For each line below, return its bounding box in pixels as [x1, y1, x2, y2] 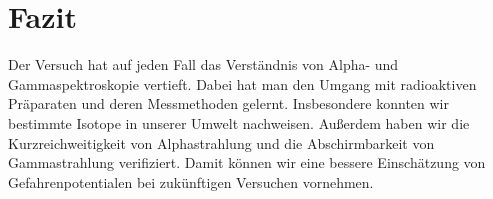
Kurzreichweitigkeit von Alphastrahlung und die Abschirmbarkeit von [8, 132, 435, 153]
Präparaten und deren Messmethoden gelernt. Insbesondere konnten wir [8, 93, 449, 114]
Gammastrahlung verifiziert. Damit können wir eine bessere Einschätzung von [8, 152, 486, 173]
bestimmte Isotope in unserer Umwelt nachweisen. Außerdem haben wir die [8, 112, 470, 133]
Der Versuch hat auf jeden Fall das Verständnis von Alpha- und [8, 54, 399, 75]
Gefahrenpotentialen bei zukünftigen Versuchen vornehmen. [8, 171, 374, 192]
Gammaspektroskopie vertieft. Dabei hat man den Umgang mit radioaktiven [8, 73, 477, 94]
